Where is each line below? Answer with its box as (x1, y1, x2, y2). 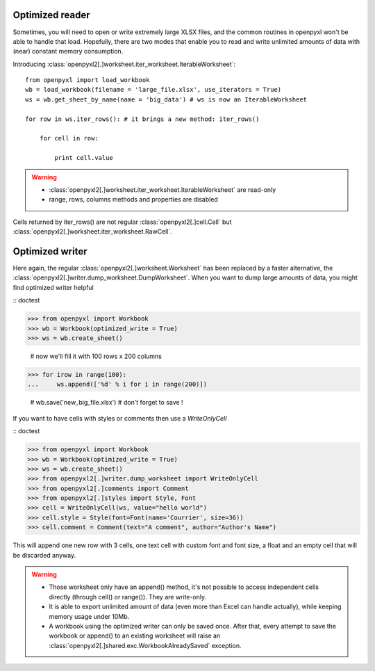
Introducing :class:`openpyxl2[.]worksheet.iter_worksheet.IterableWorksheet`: (12, 60, 236, 68)
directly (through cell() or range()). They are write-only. (49, 592, 207, 601)
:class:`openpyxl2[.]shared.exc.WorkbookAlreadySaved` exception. (49, 641, 242, 649)
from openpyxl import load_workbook (25, 76, 150, 84)
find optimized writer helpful (12, 283, 94, 291)
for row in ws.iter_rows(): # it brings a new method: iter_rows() (25, 115, 260, 123)
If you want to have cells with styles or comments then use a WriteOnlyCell (12, 414, 227, 422)
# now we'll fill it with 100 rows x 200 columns (30, 352, 162, 360)
